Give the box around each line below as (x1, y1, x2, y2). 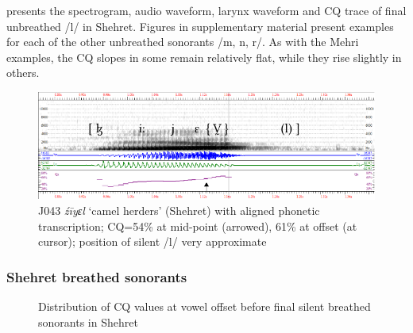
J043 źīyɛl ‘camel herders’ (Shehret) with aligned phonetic (38, 202, 320, 219)
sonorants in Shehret (38, 313, 138, 330)
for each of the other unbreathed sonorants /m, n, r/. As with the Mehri (6, 33, 359, 50)
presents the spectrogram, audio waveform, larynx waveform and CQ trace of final (6, 2, 407, 18)
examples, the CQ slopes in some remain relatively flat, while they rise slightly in (6, 48, 402, 65)
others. (6, 64, 40, 81)
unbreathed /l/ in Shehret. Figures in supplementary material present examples (6, 17, 394, 34)
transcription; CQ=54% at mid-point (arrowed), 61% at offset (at (38, 217, 357, 234)
